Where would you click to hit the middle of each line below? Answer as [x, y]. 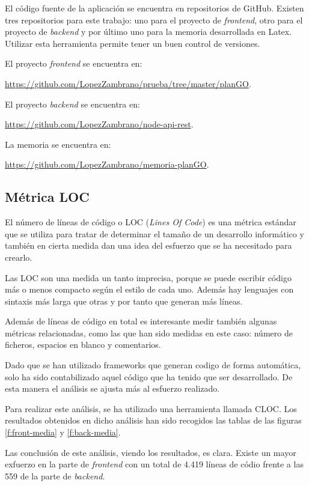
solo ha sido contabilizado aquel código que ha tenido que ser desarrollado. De [149, 376]
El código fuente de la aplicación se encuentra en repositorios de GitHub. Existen [154, 8]
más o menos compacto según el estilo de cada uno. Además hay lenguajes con [149, 289]
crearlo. [19, 257]
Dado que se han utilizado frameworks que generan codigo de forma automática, [153, 365]
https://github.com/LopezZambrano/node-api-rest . [99, 124]
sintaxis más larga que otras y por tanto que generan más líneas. [124, 301]
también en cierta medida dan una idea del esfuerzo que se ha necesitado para [148, 245]
